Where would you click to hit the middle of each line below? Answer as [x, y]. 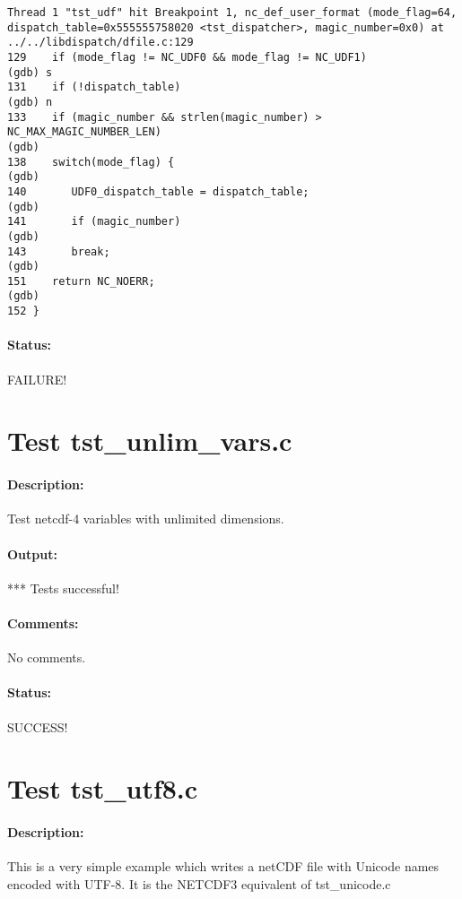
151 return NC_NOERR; [81, 281]
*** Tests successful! [63, 588]
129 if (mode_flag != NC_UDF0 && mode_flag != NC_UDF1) [187, 57]
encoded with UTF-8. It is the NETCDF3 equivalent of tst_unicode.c [199, 883]
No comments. [47, 657]
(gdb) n [30, 102]
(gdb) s [30, 72]
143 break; [59, 251]
